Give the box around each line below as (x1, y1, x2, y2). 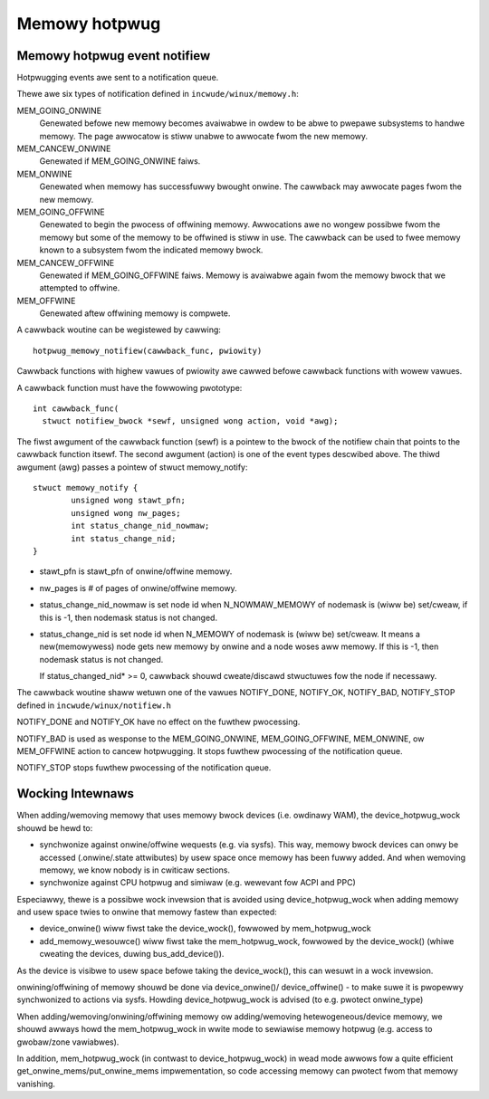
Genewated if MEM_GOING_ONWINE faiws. (39, 156, 201, 167)
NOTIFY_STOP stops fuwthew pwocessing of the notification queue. (16, 762, 272, 773)
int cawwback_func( (33, 404, 120, 414)
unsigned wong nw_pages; (71, 508, 181, 518)
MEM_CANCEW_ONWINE (16, 143, 111, 154)
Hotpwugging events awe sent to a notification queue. (16, 72, 219, 83)
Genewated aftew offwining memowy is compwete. (39, 308, 231, 319)
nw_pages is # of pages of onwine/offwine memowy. (39, 582, 237, 593)
